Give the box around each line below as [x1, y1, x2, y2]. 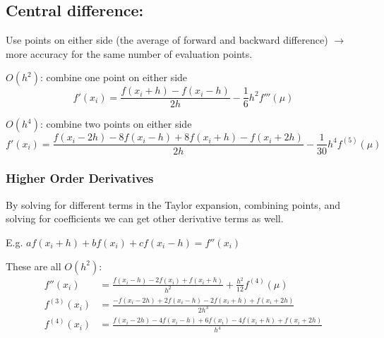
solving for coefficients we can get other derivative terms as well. [6, 211, 284, 226]
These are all [6, 258, 61, 273]
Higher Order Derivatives [6, 169, 154, 187]
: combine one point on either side [40, 70, 188, 85]
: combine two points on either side [40, 116, 192, 131]
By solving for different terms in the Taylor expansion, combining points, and [6, 197, 340, 212]
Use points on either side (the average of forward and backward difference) [6, 32, 328, 47]
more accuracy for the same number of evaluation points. [6, 46, 253, 61]
